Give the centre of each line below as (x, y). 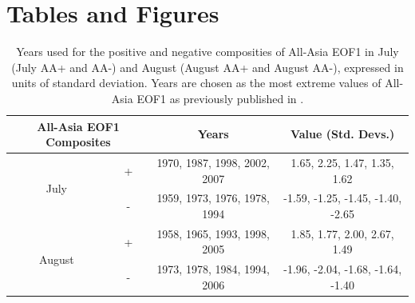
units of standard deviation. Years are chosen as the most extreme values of (196, 83)
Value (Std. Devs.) (342, 134)
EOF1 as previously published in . (220, 98)
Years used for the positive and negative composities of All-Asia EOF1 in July (207, 52)
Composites (78, 142)
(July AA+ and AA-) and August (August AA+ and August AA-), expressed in (207, 67)
